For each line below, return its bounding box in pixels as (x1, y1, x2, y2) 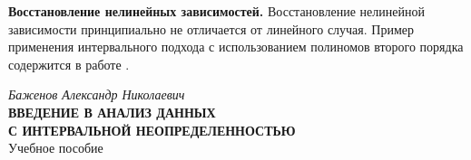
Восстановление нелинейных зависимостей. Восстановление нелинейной (8, 2, 425, 20)
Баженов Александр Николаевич (8, 85, 185, 104)
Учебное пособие (8, 138, 103, 157)
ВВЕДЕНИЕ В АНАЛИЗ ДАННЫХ (8, 102, 216, 121)
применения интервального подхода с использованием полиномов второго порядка (8, 37, 464, 56)
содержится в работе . (8, 54, 130, 73)
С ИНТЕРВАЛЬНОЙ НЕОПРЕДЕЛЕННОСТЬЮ (8, 120, 296, 139)
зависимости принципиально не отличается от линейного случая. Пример (8, 19, 415, 38)
